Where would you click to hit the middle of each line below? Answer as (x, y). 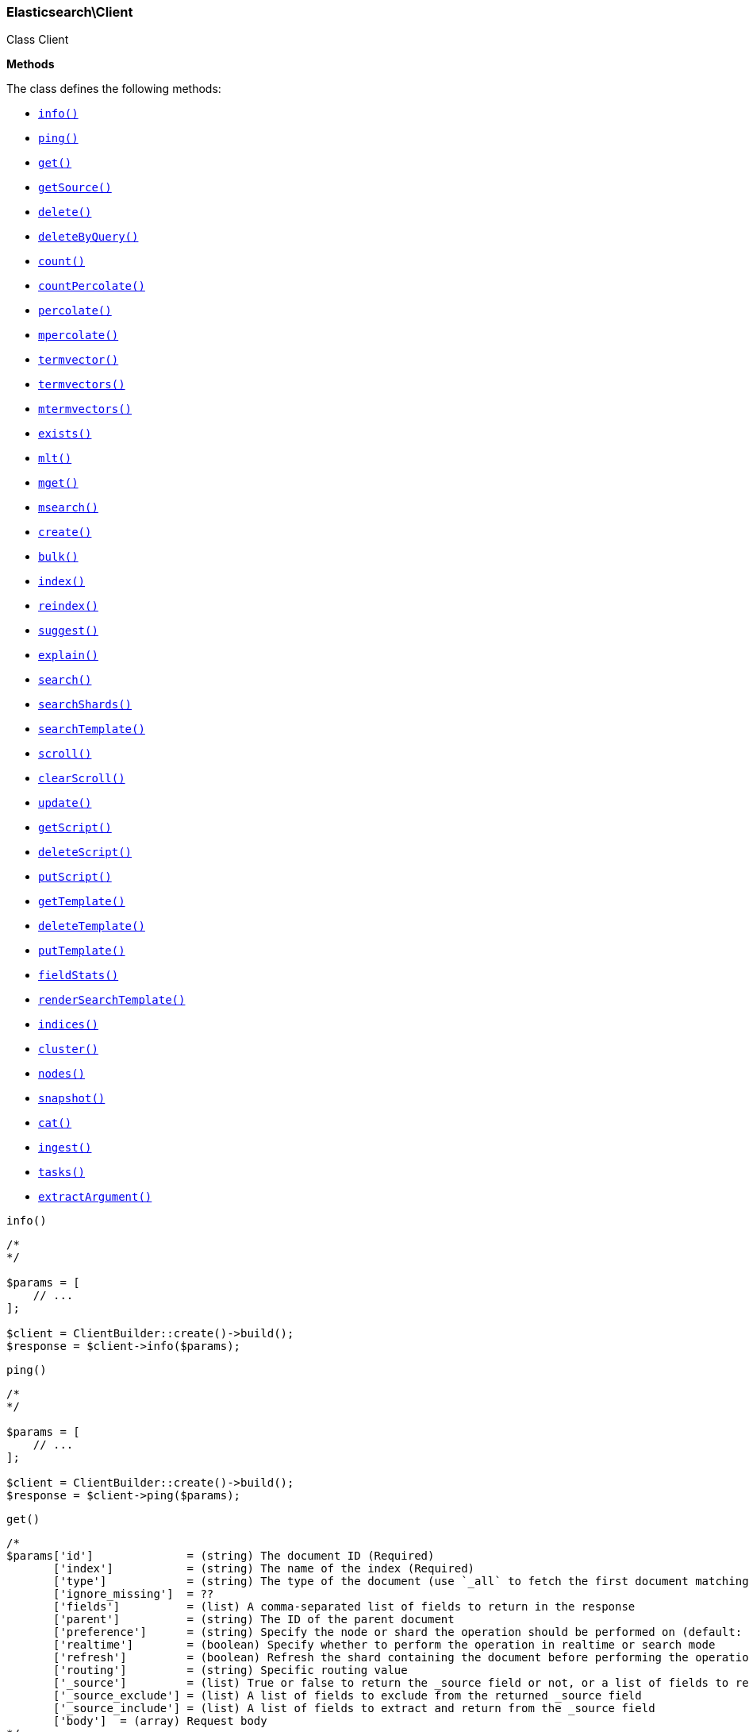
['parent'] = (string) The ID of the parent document (254, 1620)
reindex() (68, 606)
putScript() (75, 877)
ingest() (65, 1148)
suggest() (68, 631)
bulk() (58, 557)
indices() (68, 1025)
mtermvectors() (85, 409)
